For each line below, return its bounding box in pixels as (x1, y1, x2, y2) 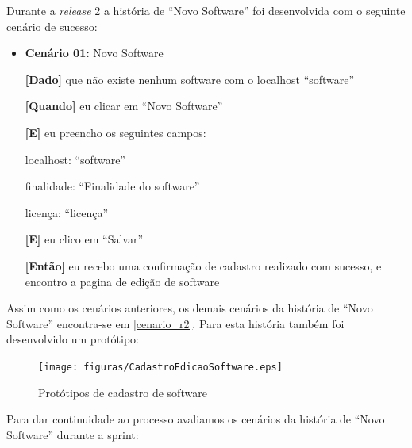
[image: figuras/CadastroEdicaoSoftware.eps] (38, 361, 283, 373)
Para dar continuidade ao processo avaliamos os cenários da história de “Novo (6, 411, 385, 427)
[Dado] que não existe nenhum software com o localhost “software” (25, 71, 355, 87)
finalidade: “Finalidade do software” (25, 178, 200, 194)
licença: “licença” (25, 204, 108, 220)
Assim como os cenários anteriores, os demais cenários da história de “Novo (6, 300, 373, 316)
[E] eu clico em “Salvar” (25, 231, 144, 247)
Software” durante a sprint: (6, 426, 139, 442)
